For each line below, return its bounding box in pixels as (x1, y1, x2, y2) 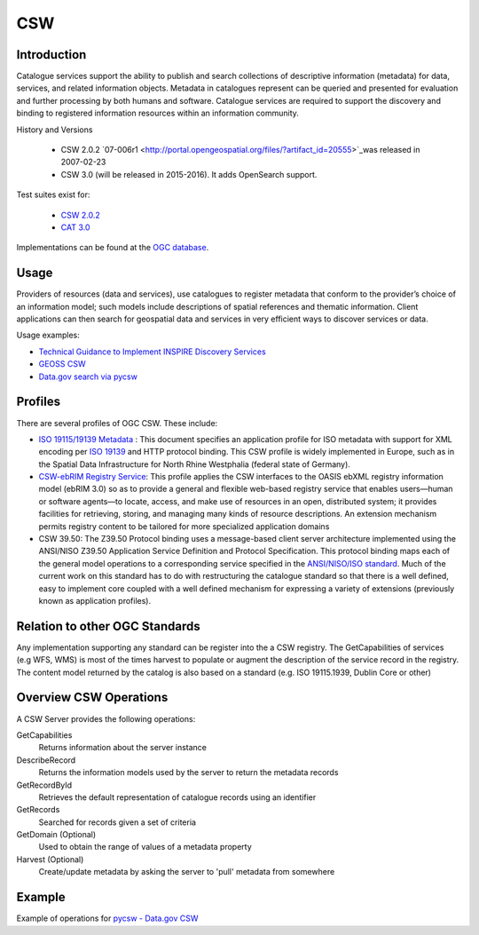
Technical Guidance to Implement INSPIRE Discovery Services (38, 346, 266, 357)
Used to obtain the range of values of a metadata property (38, 842, 252, 852)
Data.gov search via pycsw (38, 371, 137, 382)
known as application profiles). (38, 595, 151, 606)
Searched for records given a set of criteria (38, 817, 197, 828)
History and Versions (16, 124, 93, 135)
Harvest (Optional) (16, 853, 84, 865)
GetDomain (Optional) (16, 829, 97, 840)
